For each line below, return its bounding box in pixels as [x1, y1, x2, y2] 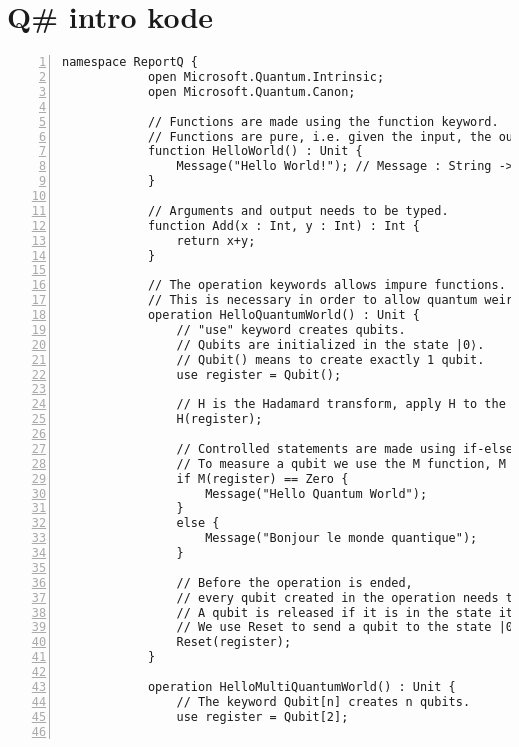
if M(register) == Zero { [176, 471, 349, 486]
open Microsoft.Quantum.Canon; [147, 84, 356, 99]
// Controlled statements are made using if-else [176, 441, 514, 456]
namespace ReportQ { [62, 55, 199, 70]
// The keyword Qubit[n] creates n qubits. [176, 694, 471, 709]
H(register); [176, 412, 263, 427]
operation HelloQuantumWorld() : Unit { [147, 308, 420, 322]
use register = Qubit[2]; [176, 709, 349, 724]
